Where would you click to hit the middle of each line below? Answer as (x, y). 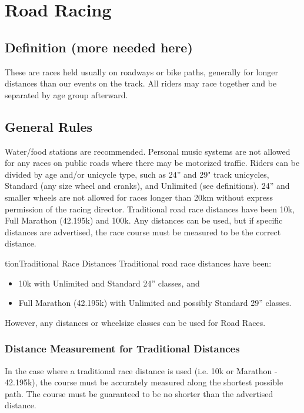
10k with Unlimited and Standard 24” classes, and (109, 283)
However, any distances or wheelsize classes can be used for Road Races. (135, 322)
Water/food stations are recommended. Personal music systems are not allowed (148, 151)
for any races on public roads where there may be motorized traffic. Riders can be (152, 163)
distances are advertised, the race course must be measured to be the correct (143, 232)
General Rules (49, 126)
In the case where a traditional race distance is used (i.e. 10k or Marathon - (141, 370)
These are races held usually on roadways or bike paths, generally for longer (141, 71)
